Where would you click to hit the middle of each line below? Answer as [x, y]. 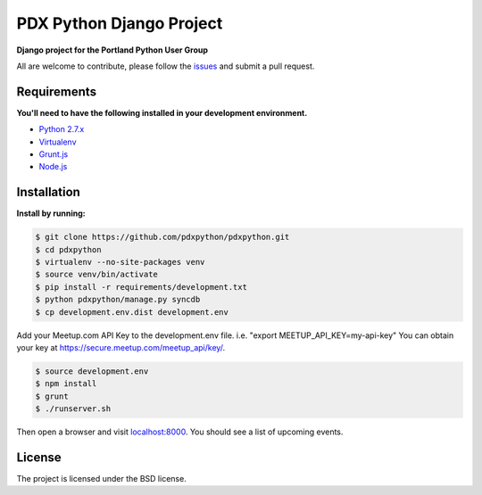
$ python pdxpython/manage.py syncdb [118, 300]
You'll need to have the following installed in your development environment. [162, 112]
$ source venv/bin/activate [96, 275]
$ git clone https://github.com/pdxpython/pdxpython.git [162, 237]
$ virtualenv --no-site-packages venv [120, 262]
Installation [48, 192]
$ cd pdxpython [68, 249]
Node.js [53, 167]
